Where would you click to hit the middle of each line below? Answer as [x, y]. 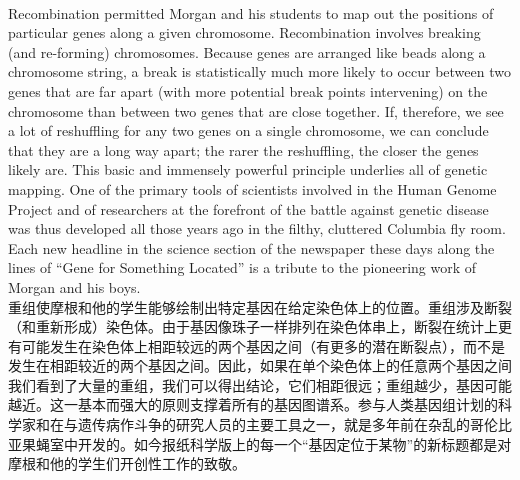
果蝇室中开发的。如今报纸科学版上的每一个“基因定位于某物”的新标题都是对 [266, 443]
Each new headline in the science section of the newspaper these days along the [251, 247]
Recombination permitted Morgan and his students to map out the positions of [251, 12]
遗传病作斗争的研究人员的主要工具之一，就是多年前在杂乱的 [273, 424]
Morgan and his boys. [74, 286]
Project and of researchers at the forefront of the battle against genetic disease [248, 208]
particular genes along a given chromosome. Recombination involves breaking [244, 32]
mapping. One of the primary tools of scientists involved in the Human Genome [252, 188]
